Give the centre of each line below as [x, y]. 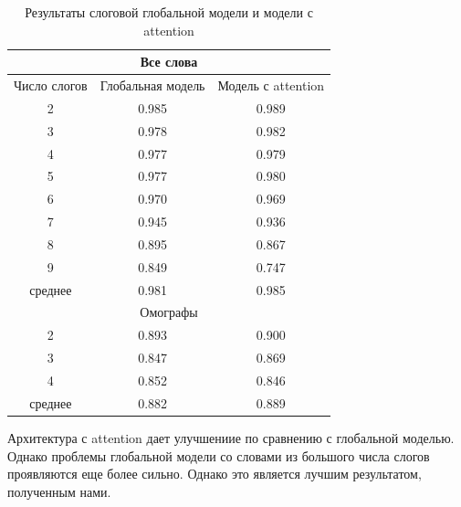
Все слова [169, 62]
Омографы [169, 312]
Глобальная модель [152, 85]
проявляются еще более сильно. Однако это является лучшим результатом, [215, 474]
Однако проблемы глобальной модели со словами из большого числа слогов [219, 455]
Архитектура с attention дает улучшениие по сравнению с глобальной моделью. [231, 437]
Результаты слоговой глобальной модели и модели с [169, 12]
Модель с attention [271, 85]
